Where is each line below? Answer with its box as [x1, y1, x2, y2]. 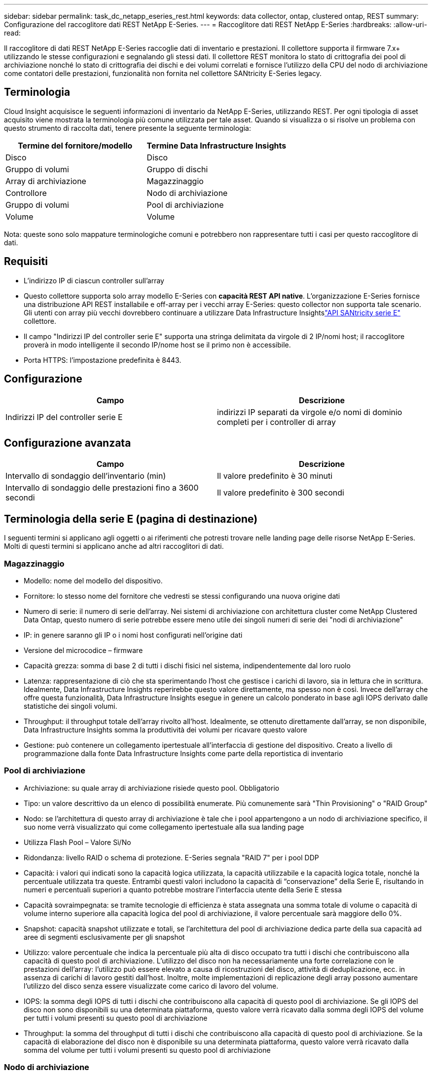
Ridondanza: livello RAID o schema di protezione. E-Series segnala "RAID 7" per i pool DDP [24, 853, 319, 862]
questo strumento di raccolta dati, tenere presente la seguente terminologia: [4, 123, 251, 132]
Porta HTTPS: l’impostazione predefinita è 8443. [24, 355, 181, 364]
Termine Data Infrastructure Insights [146, 140, 287, 151]
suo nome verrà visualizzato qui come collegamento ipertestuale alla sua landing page [24, 822, 304, 831]
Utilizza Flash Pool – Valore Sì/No [24, 838, 131, 846]
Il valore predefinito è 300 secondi [217, 488, 344, 498]
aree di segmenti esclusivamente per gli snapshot [24, 932, 185, 941]
